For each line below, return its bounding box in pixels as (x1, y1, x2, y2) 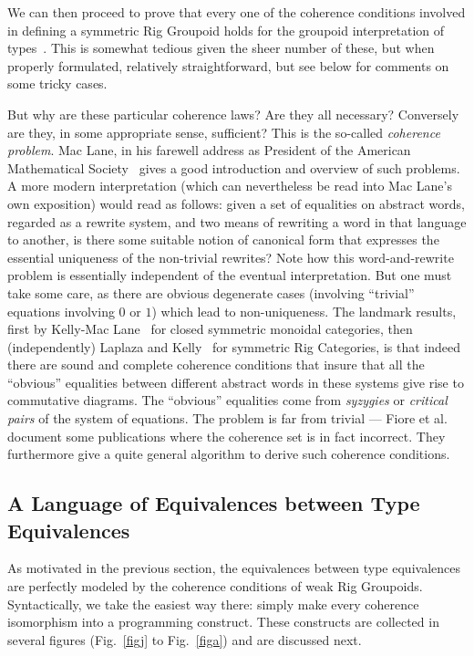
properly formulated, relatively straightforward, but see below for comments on (7, 56, 449, 75)
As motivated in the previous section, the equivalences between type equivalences (7, 558, 460, 578)
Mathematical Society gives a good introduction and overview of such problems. (7, 158, 460, 177)
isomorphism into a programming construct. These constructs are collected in (7, 612, 439, 631)
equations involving (7, 301, 115, 320)
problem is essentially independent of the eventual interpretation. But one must (7, 266, 452, 285)
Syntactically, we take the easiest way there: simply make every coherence (7, 594, 419, 613)
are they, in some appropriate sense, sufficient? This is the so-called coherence (7, 122, 440, 141)
